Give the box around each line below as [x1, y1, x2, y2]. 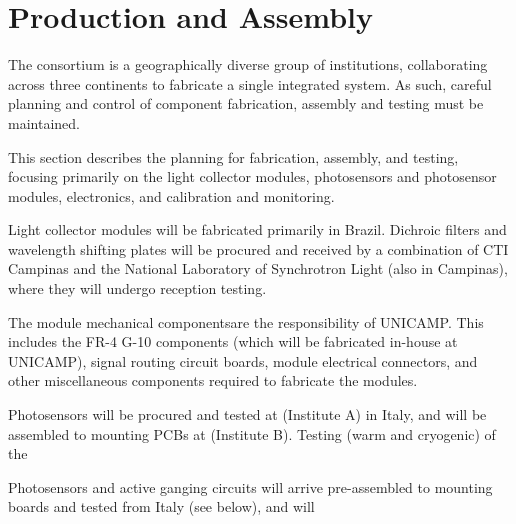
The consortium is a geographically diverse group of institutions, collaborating [8, 54, 488, 75]
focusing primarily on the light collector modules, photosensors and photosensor [8, 166, 497, 187]
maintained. [8, 112, 80, 133]
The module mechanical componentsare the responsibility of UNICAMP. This [8, 311, 484, 332]
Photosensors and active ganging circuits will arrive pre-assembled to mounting [8, 476, 493, 497]
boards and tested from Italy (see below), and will [8, 496, 315, 517]
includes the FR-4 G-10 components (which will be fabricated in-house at [8, 331, 458, 352]
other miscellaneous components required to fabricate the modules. [8, 370, 418, 391]
